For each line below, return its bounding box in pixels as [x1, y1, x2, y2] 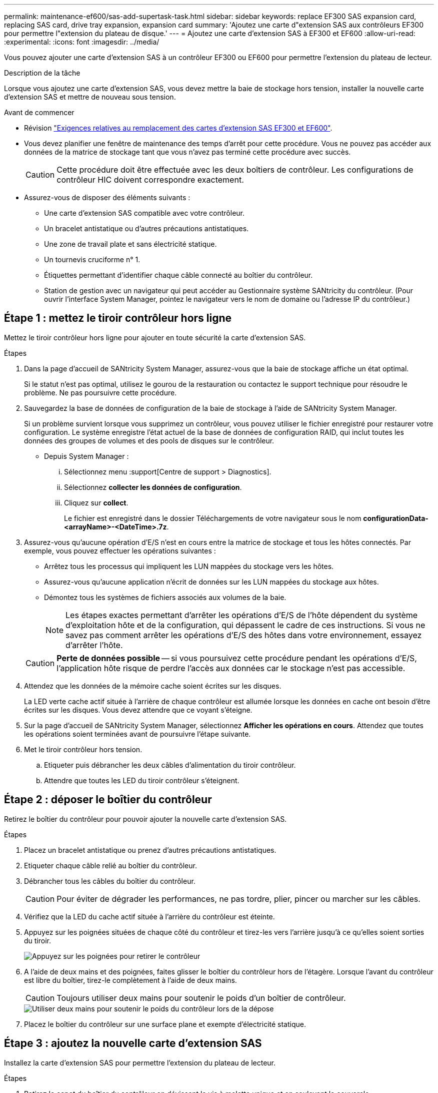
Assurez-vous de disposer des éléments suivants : [24, 193, 190, 202]
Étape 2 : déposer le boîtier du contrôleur [4, 793, 212, 806]
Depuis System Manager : [44, 451, 129, 460]
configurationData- [363, 513, 428, 522]
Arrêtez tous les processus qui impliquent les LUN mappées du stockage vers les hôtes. [44, 562, 334, 571]
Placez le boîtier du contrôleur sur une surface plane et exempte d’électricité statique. [24, 1019, 306, 1028]
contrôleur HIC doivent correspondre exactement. [56, 175, 244, 185]
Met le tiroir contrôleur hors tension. [24, 745, 142, 754]
